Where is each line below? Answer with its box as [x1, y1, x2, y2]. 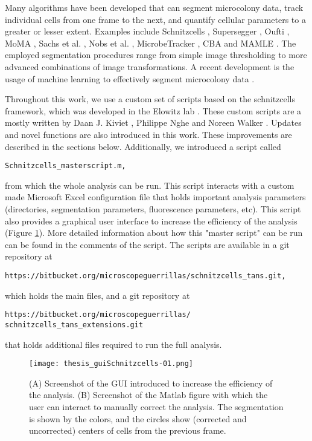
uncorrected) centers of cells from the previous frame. [29, 424, 226, 437]
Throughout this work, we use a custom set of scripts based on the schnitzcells [5, 93, 296, 105]
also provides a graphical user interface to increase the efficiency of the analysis [5, 214, 298, 227]
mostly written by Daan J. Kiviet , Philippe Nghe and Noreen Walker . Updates [5, 116, 302, 129]
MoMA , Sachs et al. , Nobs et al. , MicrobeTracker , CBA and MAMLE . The [5, 36, 296, 49]
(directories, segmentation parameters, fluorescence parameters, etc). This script [5, 202, 301, 215]
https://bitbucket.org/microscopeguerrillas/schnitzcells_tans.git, [5, 271, 286, 280]
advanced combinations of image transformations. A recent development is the [5, 60, 294, 73]
